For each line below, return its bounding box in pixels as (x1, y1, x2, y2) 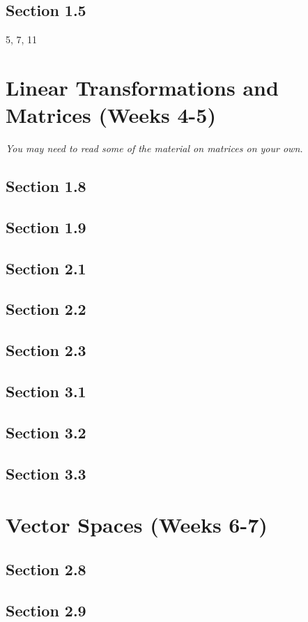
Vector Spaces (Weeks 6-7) (6, 510, 268, 539)
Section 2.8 (6, 558, 86, 579)
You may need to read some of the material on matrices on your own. (6, 141, 303, 156)
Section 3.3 (6, 462, 86, 484)
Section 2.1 (6, 257, 86, 279)
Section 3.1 (6, 380, 86, 401)
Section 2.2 (6, 298, 86, 320)
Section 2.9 (6, 599, 86, 621)
